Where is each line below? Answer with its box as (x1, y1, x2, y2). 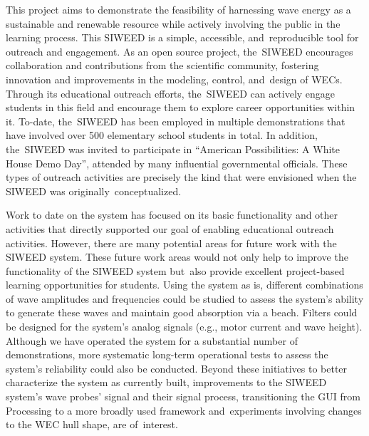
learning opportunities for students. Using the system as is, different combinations (6, 277, 363, 292)
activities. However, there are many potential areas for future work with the (6, 235, 337, 250)
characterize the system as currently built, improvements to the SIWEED (6, 375, 327, 390)
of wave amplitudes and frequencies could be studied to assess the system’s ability (6, 291, 364, 306)
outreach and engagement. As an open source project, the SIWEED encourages (6, 43, 353, 58)
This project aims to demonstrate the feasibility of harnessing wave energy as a (6, 2, 351, 16)
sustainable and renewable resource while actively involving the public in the (6, 16, 341, 31)
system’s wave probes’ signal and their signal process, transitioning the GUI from (6, 389, 360, 404)
